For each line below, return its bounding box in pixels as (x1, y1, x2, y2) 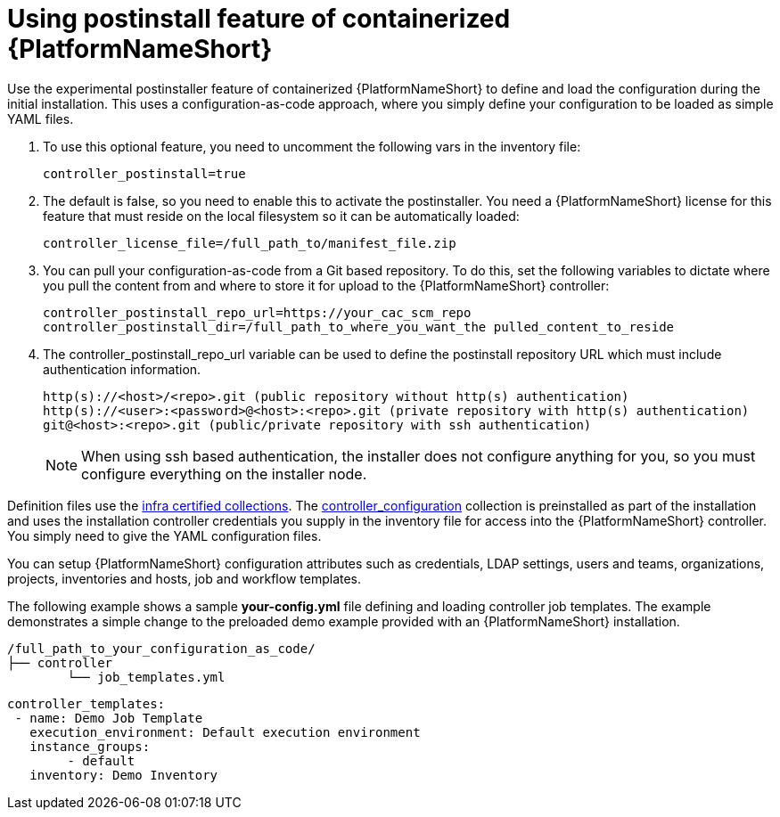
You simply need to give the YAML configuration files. (7, 527, 322, 543)
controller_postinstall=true (43, 166, 246, 181)
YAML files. (7, 110, 74, 127)
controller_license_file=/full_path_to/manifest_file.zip (43, 235, 456, 250)
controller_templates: (7, 696, 166, 711)
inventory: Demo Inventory (29, 767, 218, 782)
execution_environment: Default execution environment (29, 724, 421, 739)
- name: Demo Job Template (14, 710, 203, 725)
